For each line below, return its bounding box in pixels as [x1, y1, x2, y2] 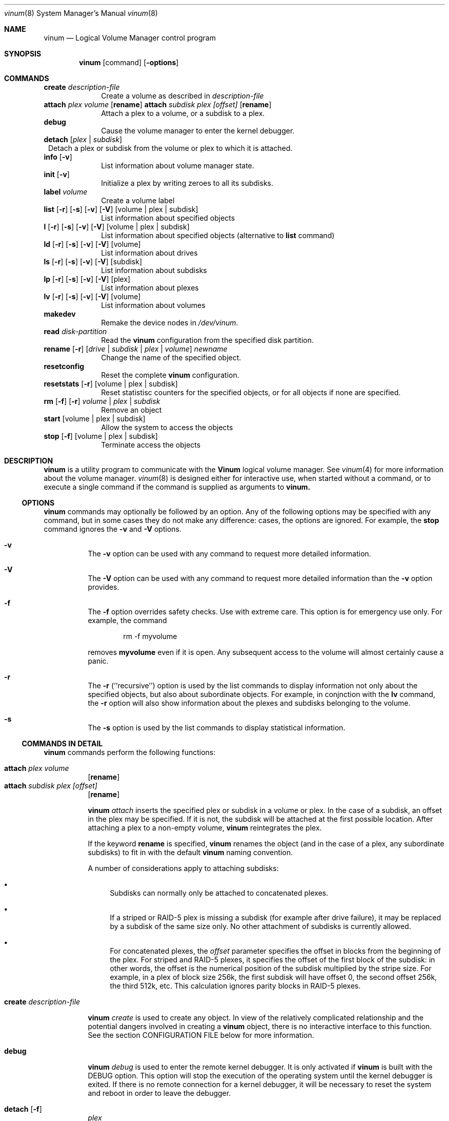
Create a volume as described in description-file [101, 91, 264, 100]
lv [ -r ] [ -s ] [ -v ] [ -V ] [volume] [44, 292, 141, 301]
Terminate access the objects [101, 440, 201, 449]
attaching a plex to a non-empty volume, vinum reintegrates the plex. [88, 823, 322, 832]
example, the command [88, 616, 167, 625]
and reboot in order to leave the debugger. [88, 1089, 231, 1097]
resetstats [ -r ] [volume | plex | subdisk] [44, 379, 178, 388]
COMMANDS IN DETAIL [22, 739, 103, 748]
